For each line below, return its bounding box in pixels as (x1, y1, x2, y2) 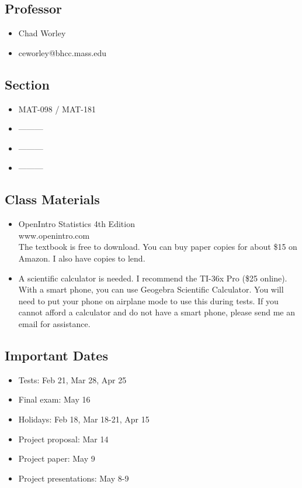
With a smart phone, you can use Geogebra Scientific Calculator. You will (18, 283, 284, 295)
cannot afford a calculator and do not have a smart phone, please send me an (18, 306, 296, 318)
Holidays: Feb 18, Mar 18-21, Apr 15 (18, 413, 150, 425)
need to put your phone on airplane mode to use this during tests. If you (18, 294, 279, 307)
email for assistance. (18, 317, 91, 329)
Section (5, 75, 50, 93)
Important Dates (5, 346, 108, 364)
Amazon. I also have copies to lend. (18, 252, 145, 264)
